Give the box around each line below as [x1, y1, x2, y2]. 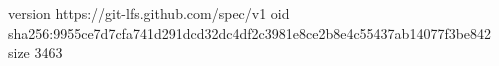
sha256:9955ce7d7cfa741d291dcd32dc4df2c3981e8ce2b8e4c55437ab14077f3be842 [8, 22, 492, 43]
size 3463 [8, 42, 63, 63]
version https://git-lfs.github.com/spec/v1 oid [8, 3, 290, 23]
